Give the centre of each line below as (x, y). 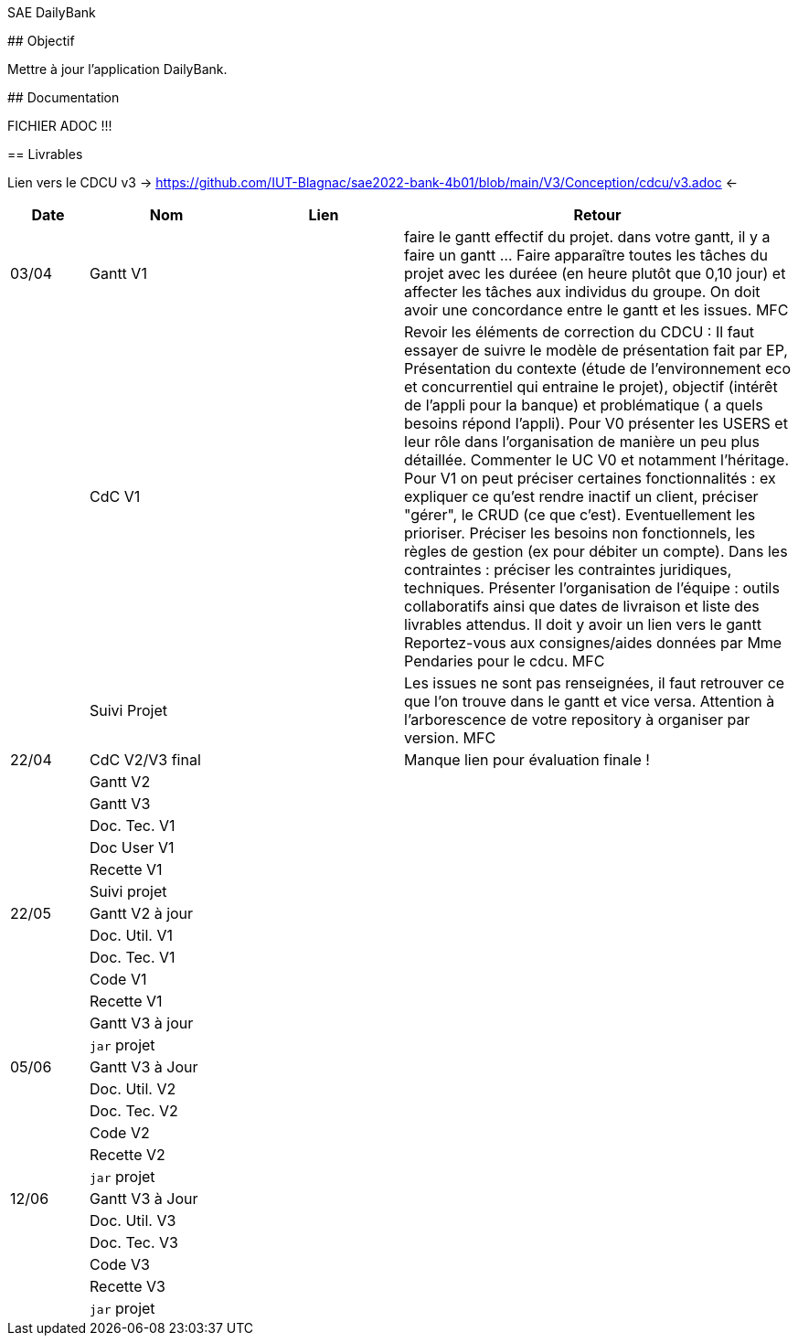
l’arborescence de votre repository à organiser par (577, 719)
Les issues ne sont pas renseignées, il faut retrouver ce (595, 683)
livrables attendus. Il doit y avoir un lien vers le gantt (583, 624)
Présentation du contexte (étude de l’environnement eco (597, 368)
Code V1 (118, 979)
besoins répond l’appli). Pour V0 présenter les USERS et (596, 423)
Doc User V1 (132, 847)
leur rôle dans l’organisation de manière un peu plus (582, 442)
